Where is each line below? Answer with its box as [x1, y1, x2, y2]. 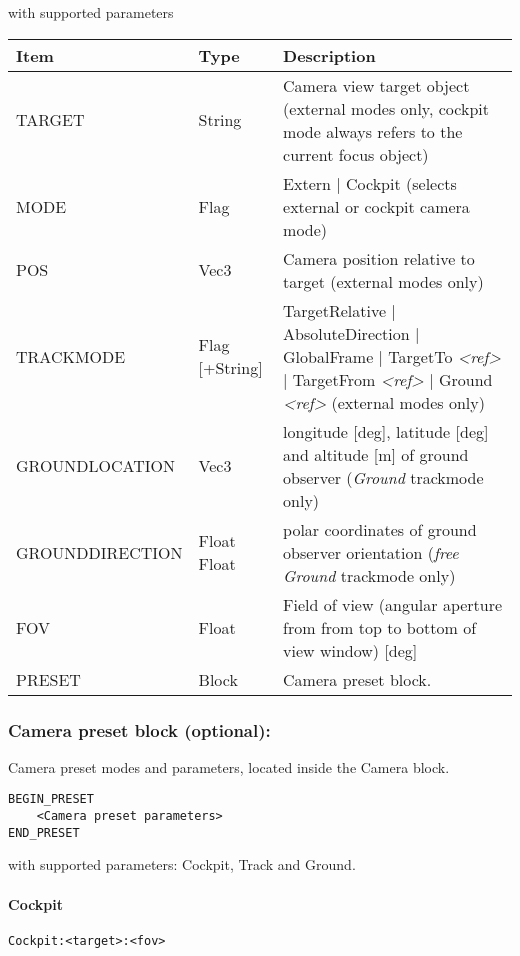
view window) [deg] [283, 638, 418, 662]
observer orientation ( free [283, 540, 459, 564]
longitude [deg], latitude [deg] [283, 419, 489, 443]
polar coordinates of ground [283, 517, 477, 541]
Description [283, 43, 376, 67]
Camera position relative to [283, 246, 475, 270]
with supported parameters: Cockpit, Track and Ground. [8, 854, 356, 875]
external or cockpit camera [283, 194, 470, 218]
